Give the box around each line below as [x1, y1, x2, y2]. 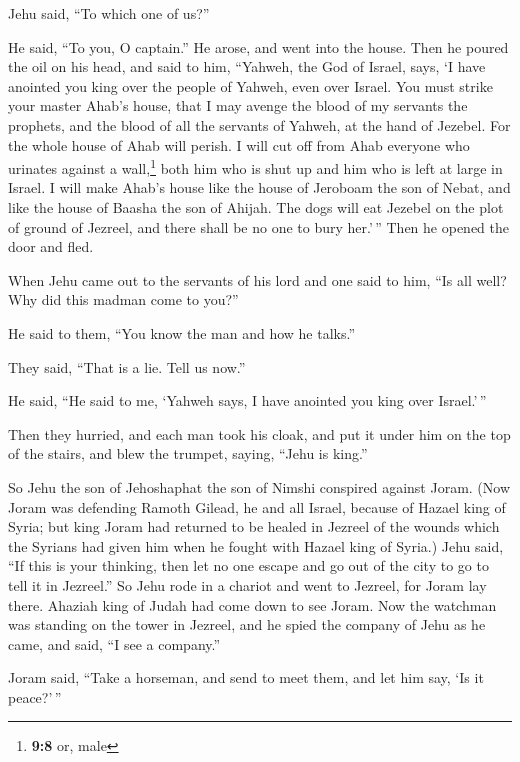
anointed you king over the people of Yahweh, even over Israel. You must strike [8, 75, 493, 96]
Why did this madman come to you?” [8, 289, 239, 310]
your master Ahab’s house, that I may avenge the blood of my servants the [8, 95, 468, 116]
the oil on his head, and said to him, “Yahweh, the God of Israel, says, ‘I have [8, 56, 486, 77]
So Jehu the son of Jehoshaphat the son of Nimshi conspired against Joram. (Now [8, 476, 511, 497]
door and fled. [8, 236, 94, 257]
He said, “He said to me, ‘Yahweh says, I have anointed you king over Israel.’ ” [8, 390, 487, 411]
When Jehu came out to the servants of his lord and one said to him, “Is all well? [8, 269, 507, 290]
